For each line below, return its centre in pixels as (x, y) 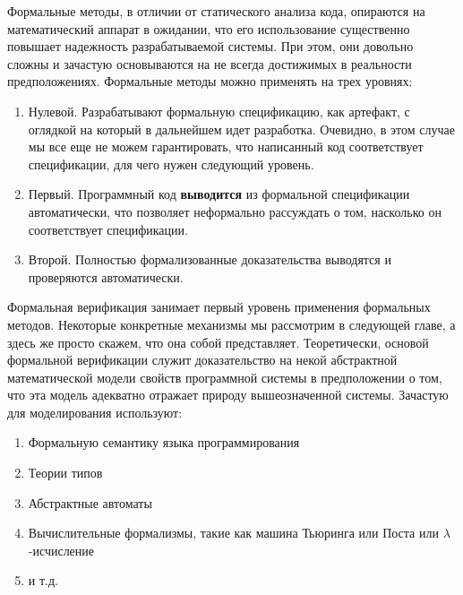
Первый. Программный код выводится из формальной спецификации (219, 194)
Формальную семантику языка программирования (164, 442)
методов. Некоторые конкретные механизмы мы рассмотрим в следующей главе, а (231, 324)
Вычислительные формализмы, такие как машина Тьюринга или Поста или (233, 533)
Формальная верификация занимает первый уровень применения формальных (219, 307)
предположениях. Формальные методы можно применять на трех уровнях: (210, 81)
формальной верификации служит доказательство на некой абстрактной (202, 360)
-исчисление (61, 550)
